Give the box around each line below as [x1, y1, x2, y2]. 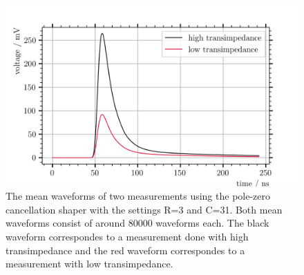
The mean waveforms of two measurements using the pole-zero [6, 189, 271, 203]
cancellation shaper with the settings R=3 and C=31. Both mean [6, 202, 283, 216]
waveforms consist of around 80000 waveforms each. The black [6, 216, 269, 230]
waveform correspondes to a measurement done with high [6, 229, 249, 244]
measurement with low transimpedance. [6, 256, 173, 271]
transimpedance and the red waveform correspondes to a [6, 243, 245, 257]
